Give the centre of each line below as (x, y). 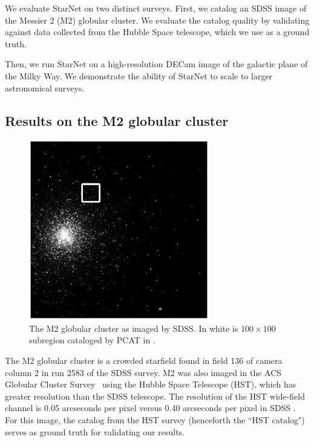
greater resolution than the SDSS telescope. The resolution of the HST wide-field (155, 396)
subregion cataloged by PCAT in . (92, 340)
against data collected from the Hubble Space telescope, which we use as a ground (157, 32)
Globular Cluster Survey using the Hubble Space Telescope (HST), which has (151, 384)
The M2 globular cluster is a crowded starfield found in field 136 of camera (144, 360)
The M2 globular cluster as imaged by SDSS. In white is (134, 328)
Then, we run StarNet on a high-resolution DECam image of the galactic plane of (156, 64)
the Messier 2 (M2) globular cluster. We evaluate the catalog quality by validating (157, 20)
